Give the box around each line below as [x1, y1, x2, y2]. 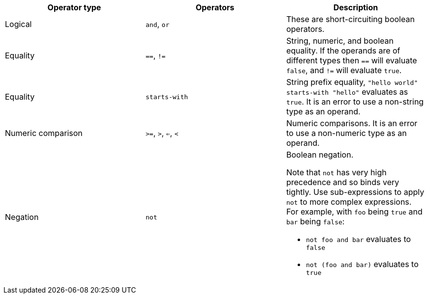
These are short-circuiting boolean [286, 14, 415, 24]
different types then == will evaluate [286, 55, 417, 65]
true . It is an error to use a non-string [286, 97, 424, 107]
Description [333, 2, 378, 12]
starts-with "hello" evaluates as [286, 87, 408, 97]
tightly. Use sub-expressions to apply [286, 187, 425, 197]
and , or [145, 19, 170, 29]
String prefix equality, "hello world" [286, 77, 418, 87]
